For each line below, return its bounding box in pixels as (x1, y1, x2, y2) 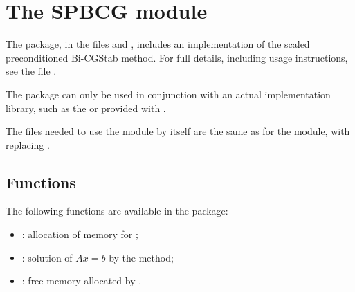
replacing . (6, 137, 50, 152)
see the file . (6, 64, 57, 78)
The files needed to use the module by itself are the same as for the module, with (6, 124, 350, 138)
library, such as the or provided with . (6, 100, 166, 115)
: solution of (21, 250, 73, 264)
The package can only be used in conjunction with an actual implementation (6, 86, 331, 101)
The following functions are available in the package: (6, 203, 228, 218)
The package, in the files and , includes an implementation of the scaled (6, 37, 310, 51)
